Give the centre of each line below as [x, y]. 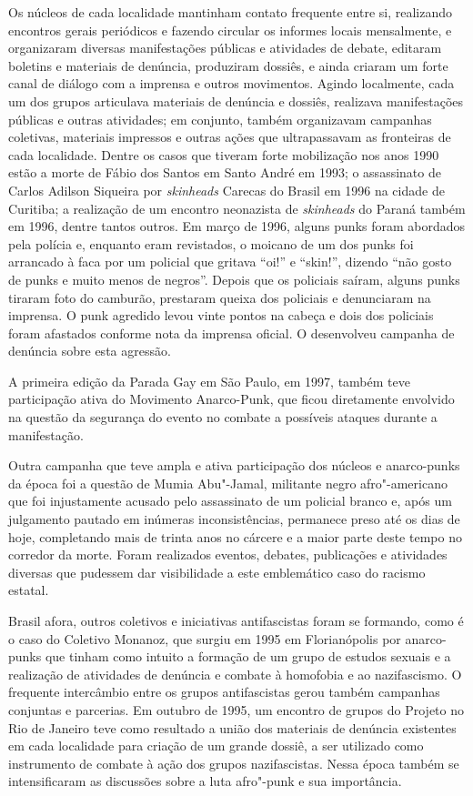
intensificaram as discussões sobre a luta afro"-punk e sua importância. [205, 781]
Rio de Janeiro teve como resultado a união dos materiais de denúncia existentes [232, 727]
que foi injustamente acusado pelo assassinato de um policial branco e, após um [230, 501]
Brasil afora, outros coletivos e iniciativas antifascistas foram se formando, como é [236, 620]
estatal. [29, 590]
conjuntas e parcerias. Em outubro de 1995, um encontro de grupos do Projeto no [236, 709]
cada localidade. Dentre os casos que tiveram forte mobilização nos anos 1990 [224, 154]
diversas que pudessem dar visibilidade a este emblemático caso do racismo [217, 572]
